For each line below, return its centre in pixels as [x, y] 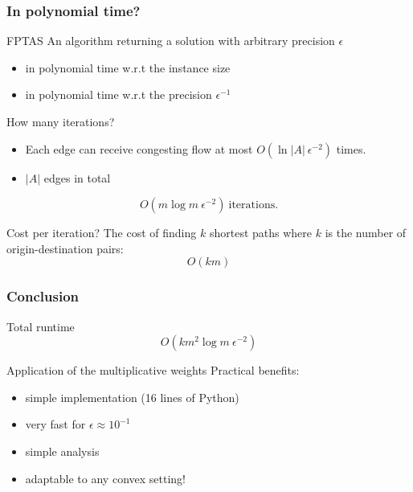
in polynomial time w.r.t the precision [119, 94]
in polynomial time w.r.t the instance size [128, 67]
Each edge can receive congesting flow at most [139, 148]
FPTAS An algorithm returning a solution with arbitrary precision [171, 41]
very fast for [55, 424]
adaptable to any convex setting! [105, 478]
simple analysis [62, 451]
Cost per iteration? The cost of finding [102, 233]
